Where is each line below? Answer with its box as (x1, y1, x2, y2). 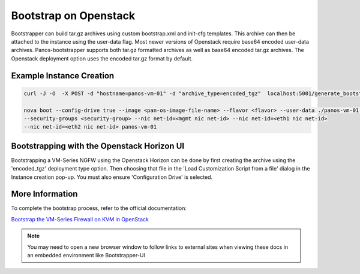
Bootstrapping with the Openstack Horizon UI (11, 141, 185, 151)
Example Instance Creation (11, 71, 115, 81)
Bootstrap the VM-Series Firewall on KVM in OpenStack (11, 215, 149, 223)
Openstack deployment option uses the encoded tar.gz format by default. (11, 54, 193, 62)
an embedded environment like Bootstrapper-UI (27, 252, 145, 259)
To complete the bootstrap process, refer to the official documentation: (11, 205, 187, 212)
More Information (11, 189, 78, 199)
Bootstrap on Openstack (11, 9, 136, 22)
